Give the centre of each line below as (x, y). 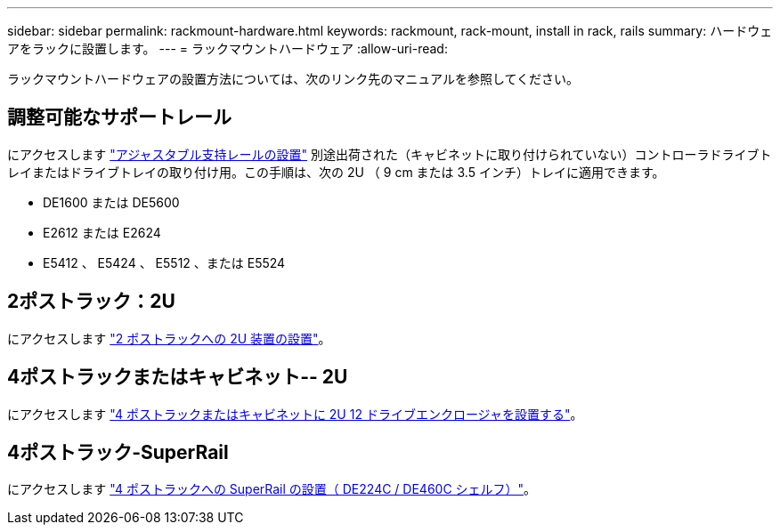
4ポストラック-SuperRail (118, 452)
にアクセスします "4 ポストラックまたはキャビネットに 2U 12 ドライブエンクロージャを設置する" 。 (295, 414)
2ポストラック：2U (91, 302)
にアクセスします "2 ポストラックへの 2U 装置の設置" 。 (169, 338)
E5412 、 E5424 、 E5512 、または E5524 (164, 262)
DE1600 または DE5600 (111, 202)
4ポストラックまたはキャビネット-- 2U (178, 377)
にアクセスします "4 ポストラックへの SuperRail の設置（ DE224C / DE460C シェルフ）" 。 (272, 489)
